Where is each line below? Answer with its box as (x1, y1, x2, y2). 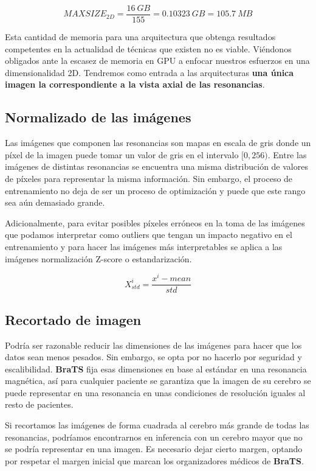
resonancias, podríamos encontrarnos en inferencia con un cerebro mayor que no (5, 430, 303, 443)
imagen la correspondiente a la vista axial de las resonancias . (5, 78, 265, 91)
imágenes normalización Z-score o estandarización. (5, 252, 192, 265)
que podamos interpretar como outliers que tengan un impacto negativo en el (5, 228, 292, 241)
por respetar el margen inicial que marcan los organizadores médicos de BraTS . (5, 454, 304, 467)
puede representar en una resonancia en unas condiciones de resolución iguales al (5, 386, 306, 399)
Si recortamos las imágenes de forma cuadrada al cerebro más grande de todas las (5, 419, 309, 431)
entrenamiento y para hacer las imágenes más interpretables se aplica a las (5, 240, 283, 253)
